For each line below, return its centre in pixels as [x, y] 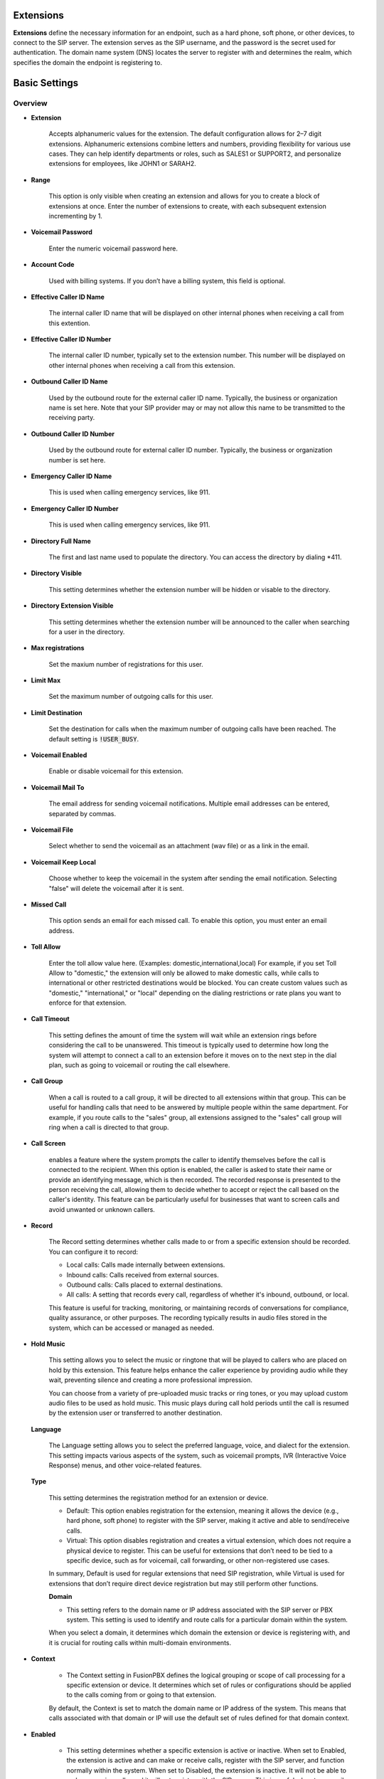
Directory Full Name [61, 541]
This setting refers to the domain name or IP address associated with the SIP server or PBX [200, 1610]
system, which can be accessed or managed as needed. [132, 1328]
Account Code [53, 265]
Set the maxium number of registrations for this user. [126, 664]
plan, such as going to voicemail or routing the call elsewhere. [139, 1065]
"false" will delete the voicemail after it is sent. [116, 888]
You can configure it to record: [94, 1252]
